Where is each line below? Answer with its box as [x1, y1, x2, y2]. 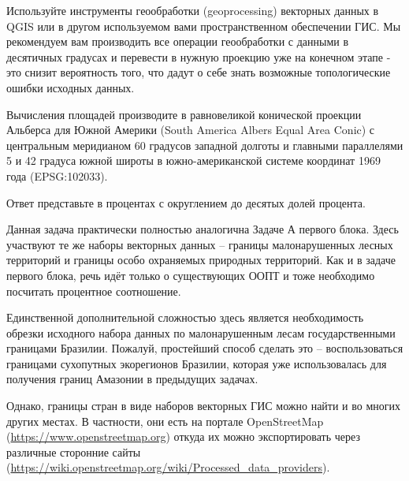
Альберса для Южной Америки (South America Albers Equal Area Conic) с [6, 121, 375, 138]
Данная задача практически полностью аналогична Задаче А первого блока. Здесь [6, 221, 399, 237]
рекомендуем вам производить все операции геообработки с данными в [6, 33, 349, 50]
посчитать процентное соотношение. [6, 282, 181, 299]
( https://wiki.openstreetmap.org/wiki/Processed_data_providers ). [6, 459, 330, 475]
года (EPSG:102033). [6, 167, 108, 184]
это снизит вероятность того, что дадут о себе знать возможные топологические [6, 64, 391, 80]
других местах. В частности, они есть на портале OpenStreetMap [6, 412, 324, 429]
